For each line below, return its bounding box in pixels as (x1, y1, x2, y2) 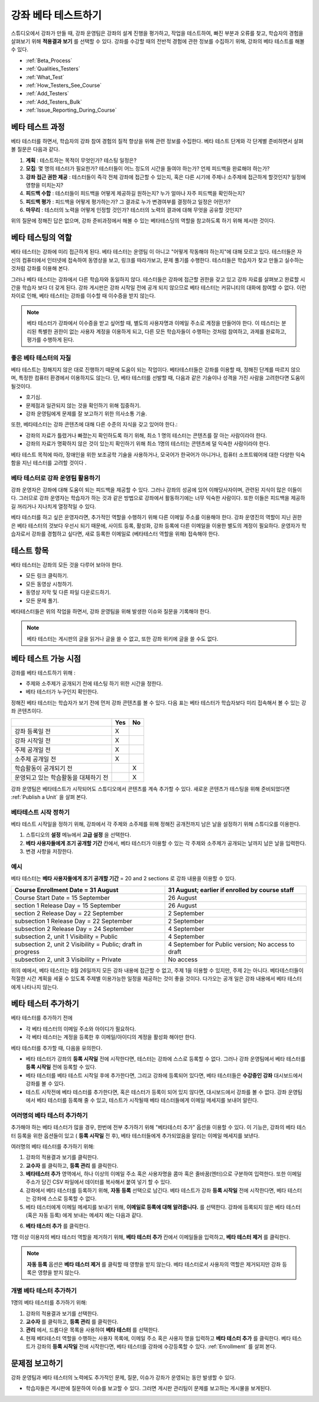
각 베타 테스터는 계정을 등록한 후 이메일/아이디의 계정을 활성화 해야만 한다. (25, 1033, 196, 1041)
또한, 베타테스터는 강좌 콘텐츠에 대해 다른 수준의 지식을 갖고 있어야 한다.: (11, 421, 178, 428)
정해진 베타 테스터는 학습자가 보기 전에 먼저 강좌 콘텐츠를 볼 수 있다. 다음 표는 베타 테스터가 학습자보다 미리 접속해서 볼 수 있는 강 (11, 699, 307, 706)
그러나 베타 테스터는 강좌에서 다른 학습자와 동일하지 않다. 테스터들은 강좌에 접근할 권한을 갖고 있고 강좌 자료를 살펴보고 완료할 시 (11, 276, 305, 283)
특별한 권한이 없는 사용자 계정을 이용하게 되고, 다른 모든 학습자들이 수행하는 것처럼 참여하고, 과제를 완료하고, (37, 328, 287, 335)
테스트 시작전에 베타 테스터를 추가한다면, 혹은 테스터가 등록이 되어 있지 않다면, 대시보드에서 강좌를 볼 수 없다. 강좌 (25, 1088, 287, 1096)
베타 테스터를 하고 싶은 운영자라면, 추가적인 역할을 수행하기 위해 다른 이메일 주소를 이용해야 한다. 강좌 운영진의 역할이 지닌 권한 (11, 513, 302, 521)
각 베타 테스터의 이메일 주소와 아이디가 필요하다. (25, 1025, 136, 1032)
